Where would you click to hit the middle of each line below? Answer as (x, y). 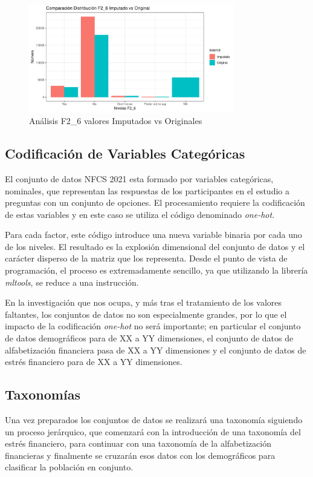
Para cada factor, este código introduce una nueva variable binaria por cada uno (153, 235)
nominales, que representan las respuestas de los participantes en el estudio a (147, 190)
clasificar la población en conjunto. (69, 467)
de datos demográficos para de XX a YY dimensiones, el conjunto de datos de (149, 338)
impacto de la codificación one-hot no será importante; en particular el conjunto (153, 326)
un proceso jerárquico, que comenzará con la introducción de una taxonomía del (153, 431)
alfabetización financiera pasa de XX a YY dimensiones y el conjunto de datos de (156, 350)
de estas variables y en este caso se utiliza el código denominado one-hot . (140, 214)
